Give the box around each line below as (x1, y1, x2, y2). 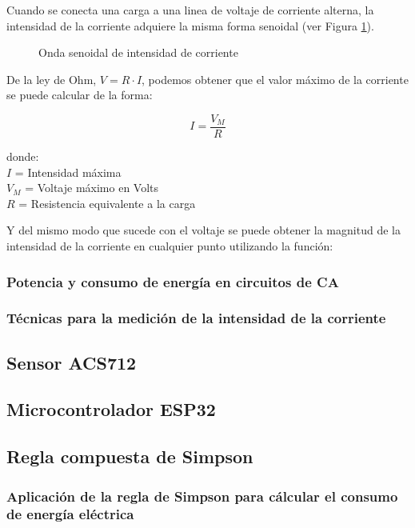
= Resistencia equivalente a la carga (18, 194, 196, 211)
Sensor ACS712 (6, 350, 137, 374)
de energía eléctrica (6, 504, 134, 524)
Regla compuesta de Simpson (6, 444, 253, 469)
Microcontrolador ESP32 (6, 397, 216, 422)
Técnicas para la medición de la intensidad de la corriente (6, 308, 386, 328)
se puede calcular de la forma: (6, 86, 153, 103)
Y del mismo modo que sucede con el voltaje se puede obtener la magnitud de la (6, 222, 401, 238)
